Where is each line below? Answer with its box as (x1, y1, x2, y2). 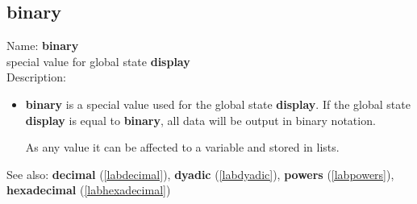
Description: (6, 69, 66, 85)
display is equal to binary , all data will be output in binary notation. (25, 111, 376, 128)
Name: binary (6, 37, 79, 54)
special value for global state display (6, 52, 190, 69)
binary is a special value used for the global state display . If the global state (25, 95, 411, 112)
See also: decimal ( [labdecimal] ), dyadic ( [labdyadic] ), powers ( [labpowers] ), (6, 165, 394, 182)
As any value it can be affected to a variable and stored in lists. (25, 139, 340, 156)
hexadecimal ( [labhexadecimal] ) (6, 181, 171, 198)
